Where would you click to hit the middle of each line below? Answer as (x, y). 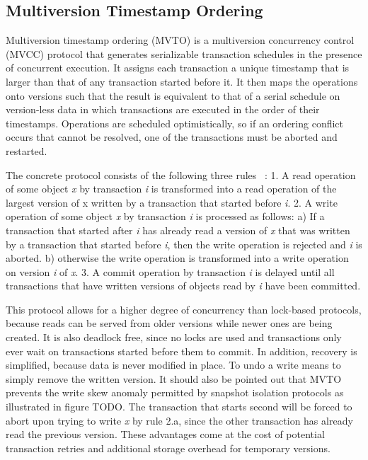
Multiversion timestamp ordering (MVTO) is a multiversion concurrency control (180, 40)
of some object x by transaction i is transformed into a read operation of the (171, 189)
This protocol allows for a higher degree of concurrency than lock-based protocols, (184, 309)
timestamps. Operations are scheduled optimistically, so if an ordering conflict (175, 123)
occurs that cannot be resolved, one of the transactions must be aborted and (172, 137)
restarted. (27, 150)
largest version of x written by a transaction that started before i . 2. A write (172, 202)
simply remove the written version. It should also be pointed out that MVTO (174, 378)
